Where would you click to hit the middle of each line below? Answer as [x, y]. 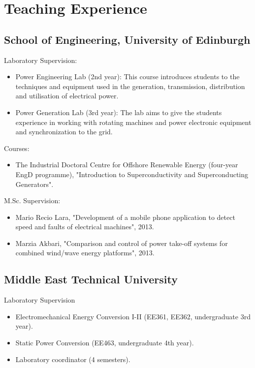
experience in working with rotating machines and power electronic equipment [133, 122]
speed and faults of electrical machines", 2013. [85, 227]
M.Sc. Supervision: [32, 200]
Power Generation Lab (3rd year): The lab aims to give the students [119, 112]
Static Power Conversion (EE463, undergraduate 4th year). [105, 343]
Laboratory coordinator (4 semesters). [73, 359]
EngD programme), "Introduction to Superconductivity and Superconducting [132, 174]
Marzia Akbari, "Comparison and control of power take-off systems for [122, 243]
